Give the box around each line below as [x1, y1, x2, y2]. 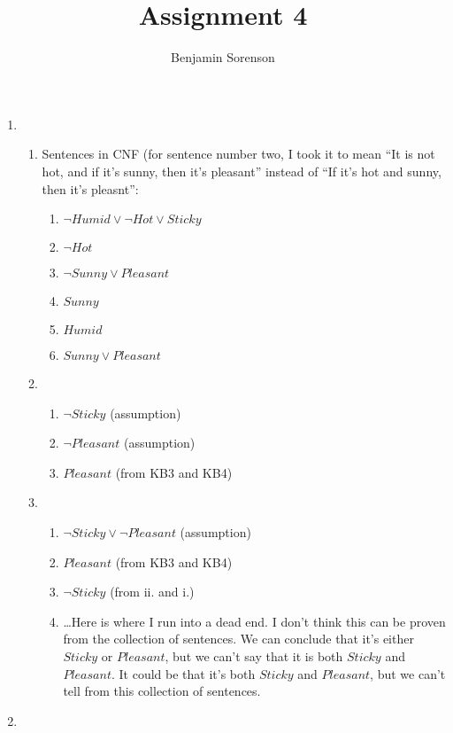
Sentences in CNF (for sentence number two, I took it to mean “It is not [42, 144, 435, 163]
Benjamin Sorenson [171, 48, 275, 66]
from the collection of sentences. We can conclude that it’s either [63, 629, 414, 648]
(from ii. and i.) [110, 582, 195, 601]
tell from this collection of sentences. [63, 682, 261, 700]
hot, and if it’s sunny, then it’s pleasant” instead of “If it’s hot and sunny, [42, 161, 441, 180]
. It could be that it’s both [111, 664, 256, 682]
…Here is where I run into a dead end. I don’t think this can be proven [63, 612, 446, 630]
